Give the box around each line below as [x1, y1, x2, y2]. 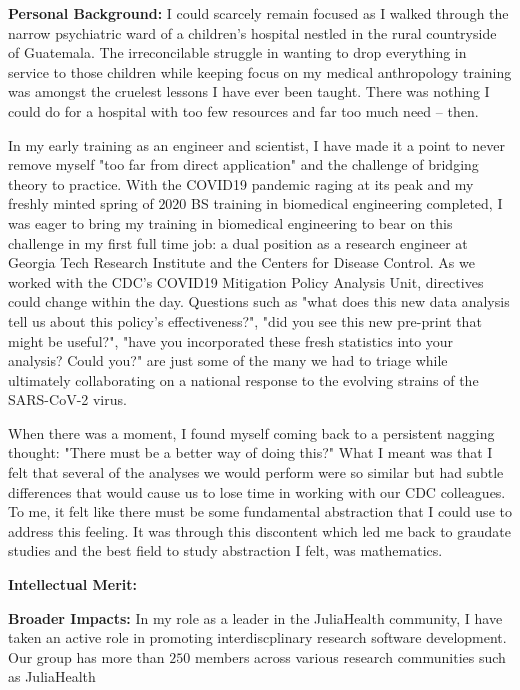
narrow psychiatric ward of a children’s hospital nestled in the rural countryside [8, 22, 497, 43]
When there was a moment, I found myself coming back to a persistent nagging [8, 422, 495, 443]
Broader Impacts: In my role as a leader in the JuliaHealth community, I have [8, 607, 503, 628]
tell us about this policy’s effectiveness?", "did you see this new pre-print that [8, 310, 482, 331]
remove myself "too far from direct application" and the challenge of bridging [8, 154, 479, 175]
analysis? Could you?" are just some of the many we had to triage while [8, 350, 448, 371]
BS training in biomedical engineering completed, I [191, 193, 503, 214]
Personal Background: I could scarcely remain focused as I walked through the [8, 3, 509, 23]
